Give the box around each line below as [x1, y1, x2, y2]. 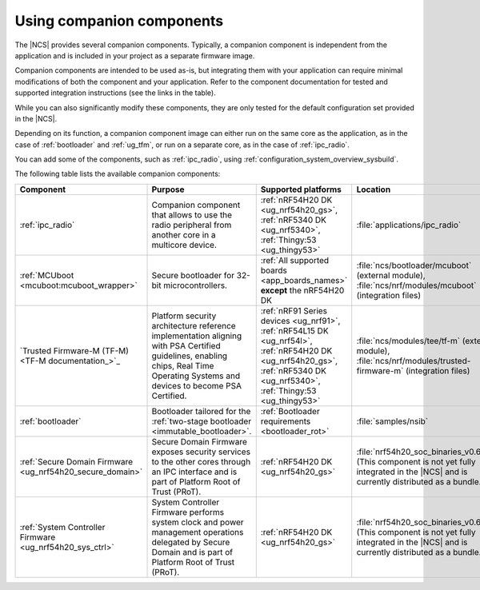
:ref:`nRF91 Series [260, 305, 328, 316]
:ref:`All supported [260, 254, 330, 265]
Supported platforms [260, 184, 342, 195]
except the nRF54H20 [260, 285, 345, 296]
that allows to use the [151, 209, 232, 220]
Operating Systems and [151, 370, 241, 381]
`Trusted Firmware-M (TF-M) [19, 345, 130, 356]
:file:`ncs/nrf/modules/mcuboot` [356, 280, 477, 291]
